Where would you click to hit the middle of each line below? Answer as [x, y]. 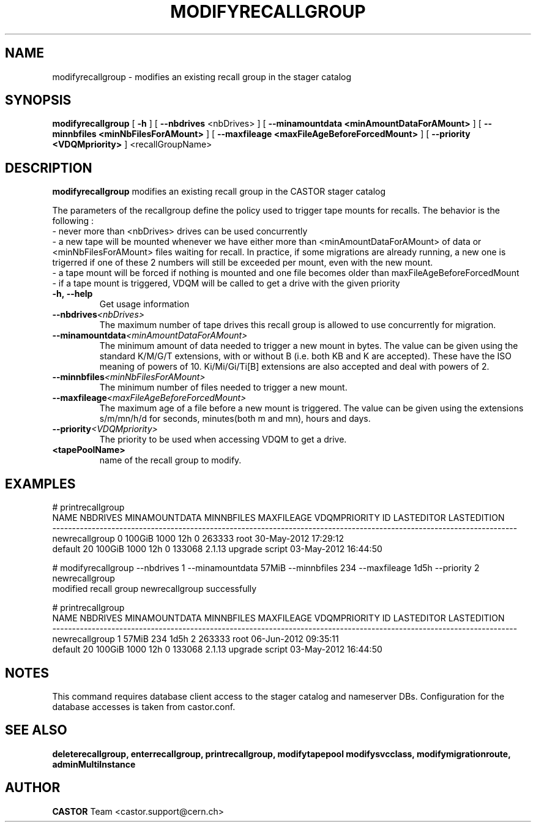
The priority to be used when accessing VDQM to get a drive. [223, 440]
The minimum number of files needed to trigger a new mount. [223, 387]
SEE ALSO [36, 730]
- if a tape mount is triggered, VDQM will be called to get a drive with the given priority [226, 283]
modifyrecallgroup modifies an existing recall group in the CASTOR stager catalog [219, 192]
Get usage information [144, 304]
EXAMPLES [40, 484]
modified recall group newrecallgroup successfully [154, 589]
